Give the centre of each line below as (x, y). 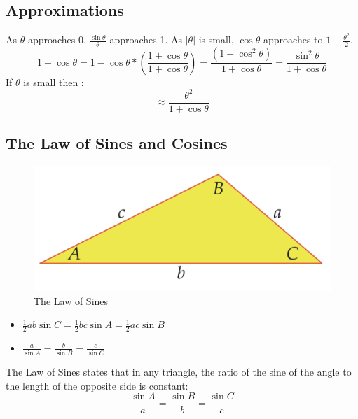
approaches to (293, 40)
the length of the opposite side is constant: (97, 385)
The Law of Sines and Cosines (117, 143)
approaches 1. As (146, 40)
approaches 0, (57, 40)
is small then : (54, 81)
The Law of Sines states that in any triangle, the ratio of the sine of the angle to (179, 372)
